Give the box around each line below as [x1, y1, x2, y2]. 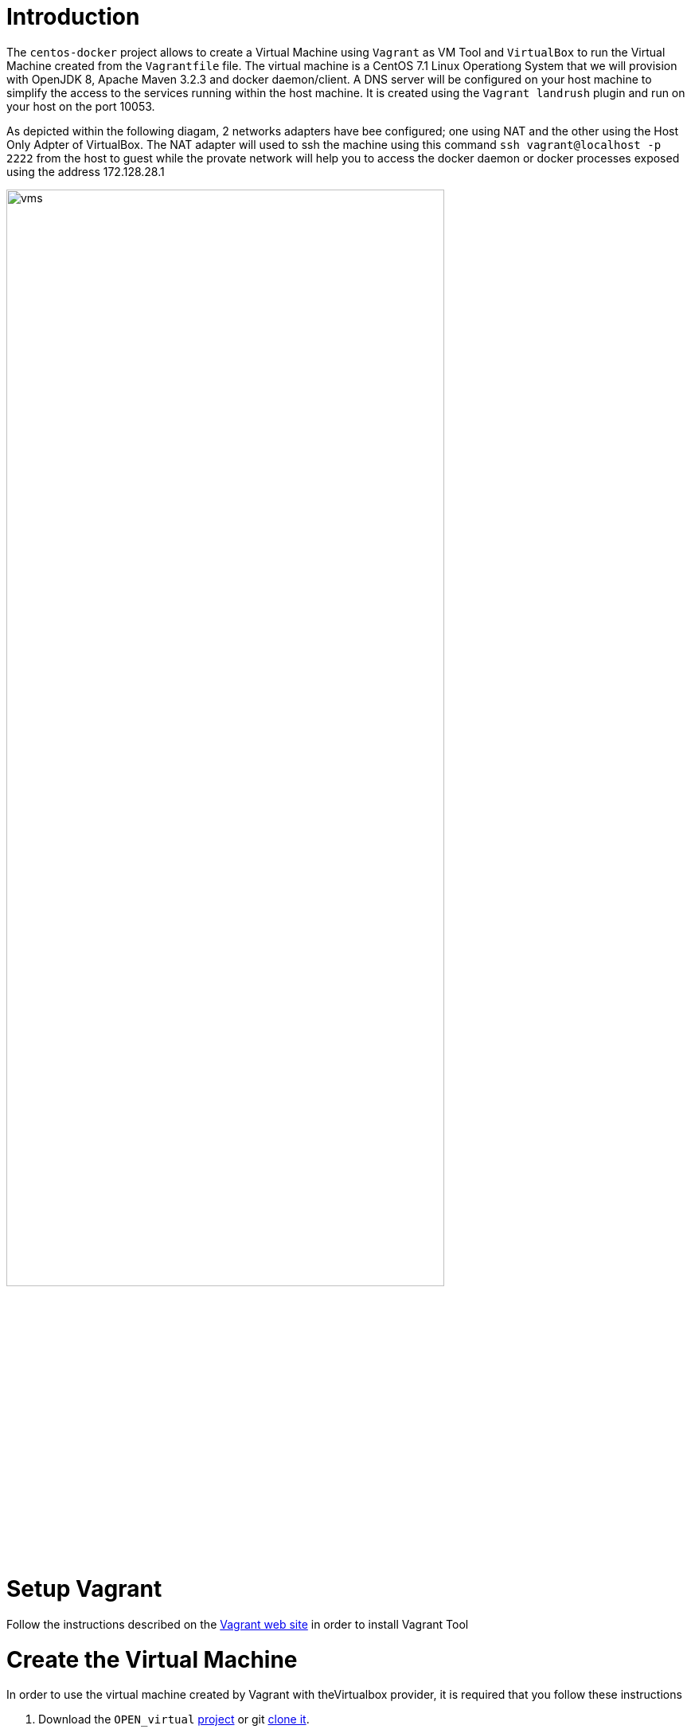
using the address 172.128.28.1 [6, 164, 165, 178]
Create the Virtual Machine [6, 1645, 298, 1673]
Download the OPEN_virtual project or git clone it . [38, 1712, 310, 1727]
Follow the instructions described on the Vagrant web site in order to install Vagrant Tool [6, 1617, 469, 1631]
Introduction [6, 3, 140, 30]
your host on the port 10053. [6, 99, 155, 113]
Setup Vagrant [6, 1575, 162, 1603]
